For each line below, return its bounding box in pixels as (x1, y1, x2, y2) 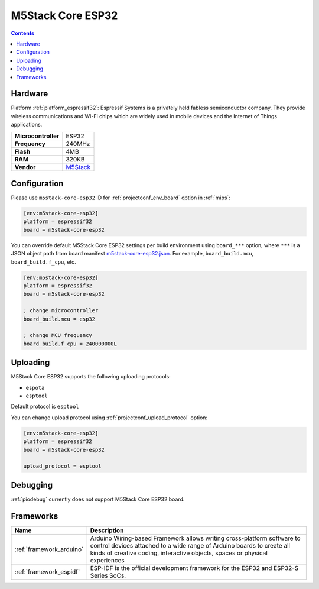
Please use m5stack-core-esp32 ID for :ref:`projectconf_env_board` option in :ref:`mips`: (11, 194, 230, 201)
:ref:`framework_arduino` (14, 545, 84, 553)
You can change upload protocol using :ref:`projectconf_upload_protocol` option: (11, 414, 208, 421)
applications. (11, 121, 43, 128)
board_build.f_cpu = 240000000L (23, 340, 118, 347)
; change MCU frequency (23, 332, 93, 339)
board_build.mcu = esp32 (23, 315, 96, 322)
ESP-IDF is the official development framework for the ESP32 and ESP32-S (90, 564, 299, 572)
